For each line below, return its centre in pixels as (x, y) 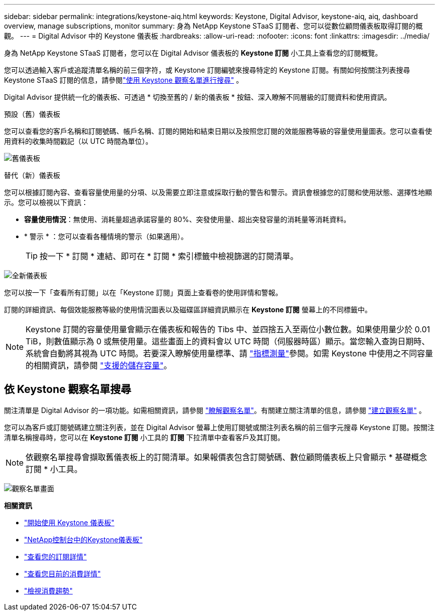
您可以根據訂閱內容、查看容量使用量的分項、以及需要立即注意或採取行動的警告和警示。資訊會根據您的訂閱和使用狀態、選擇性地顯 (218, 192)
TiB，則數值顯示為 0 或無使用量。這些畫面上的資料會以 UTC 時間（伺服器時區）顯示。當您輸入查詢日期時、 (228, 341)
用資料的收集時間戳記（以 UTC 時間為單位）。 (78, 141)
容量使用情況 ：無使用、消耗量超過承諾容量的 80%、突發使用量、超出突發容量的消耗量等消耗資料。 (187, 219)
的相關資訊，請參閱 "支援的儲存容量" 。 (99, 365)
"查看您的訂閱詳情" (56, 556)
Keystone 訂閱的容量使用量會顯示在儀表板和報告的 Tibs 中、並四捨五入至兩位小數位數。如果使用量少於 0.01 (228, 329)
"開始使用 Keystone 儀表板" (69, 522)
